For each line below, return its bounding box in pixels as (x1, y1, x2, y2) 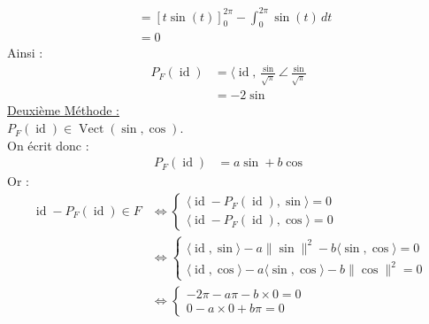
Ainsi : (7, 43, 43, 62)
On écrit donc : (7, 135, 89, 154)
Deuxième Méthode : (7, 101, 119, 120)
